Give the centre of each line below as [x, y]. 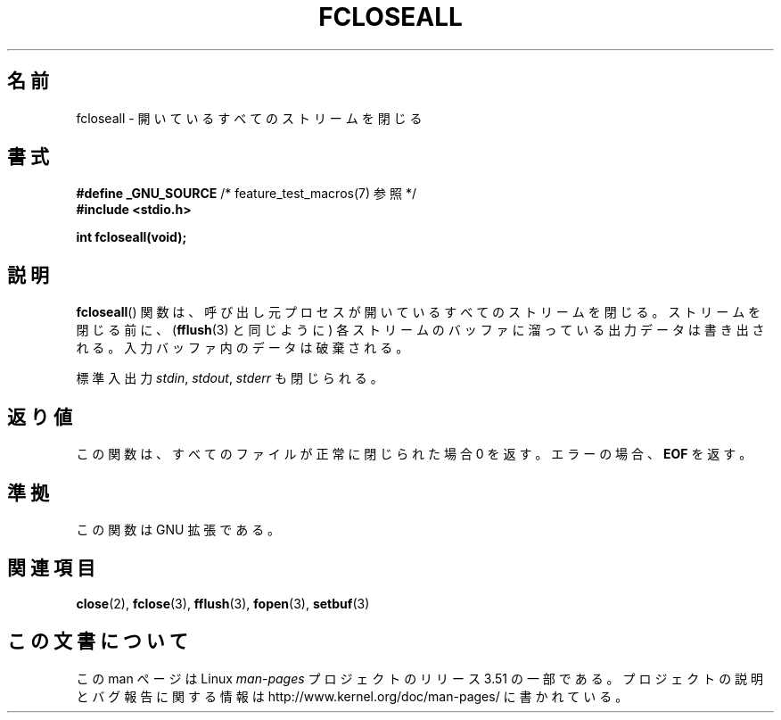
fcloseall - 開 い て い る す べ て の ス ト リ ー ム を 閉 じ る [249, 118]
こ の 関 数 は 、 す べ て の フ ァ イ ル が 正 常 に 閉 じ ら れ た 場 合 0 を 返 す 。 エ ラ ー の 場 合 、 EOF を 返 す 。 [414, 454]
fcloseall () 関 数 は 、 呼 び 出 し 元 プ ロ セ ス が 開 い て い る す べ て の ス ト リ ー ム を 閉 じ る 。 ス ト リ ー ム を [419, 312]
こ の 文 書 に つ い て [98, 641]
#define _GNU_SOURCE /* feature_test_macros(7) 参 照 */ [246, 194]
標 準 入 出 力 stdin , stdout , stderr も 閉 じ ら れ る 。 [230, 378]
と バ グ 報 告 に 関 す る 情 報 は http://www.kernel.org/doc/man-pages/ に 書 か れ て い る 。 [352, 696]
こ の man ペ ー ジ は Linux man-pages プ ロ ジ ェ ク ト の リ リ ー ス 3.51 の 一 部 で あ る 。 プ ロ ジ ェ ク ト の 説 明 [420, 678]
